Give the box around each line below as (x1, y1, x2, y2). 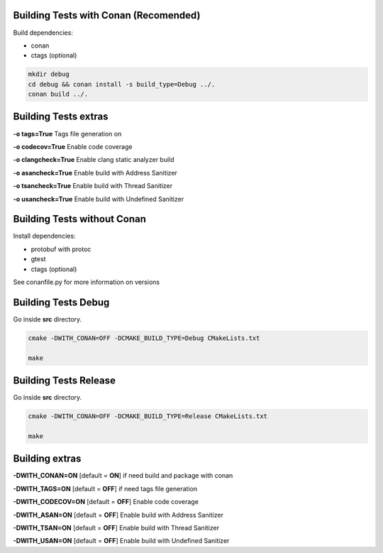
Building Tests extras (13, 111, 109, 123)
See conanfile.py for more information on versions (13, 278, 160, 286)
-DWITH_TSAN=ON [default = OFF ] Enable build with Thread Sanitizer (13, 523, 220, 532)
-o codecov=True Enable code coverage (13, 142, 133, 150)
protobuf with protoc (30, 245, 91, 253)
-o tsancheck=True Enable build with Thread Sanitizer (13, 182, 173, 190)
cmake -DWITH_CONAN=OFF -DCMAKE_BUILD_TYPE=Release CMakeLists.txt (28, 412, 268, 420)
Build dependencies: (13, 28, 74, 37)
